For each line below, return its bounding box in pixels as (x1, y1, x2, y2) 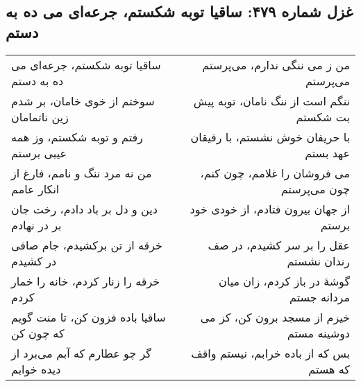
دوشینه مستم (287, 324, 350, 341)
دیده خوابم (11, 360, 61, 377)
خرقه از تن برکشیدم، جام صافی (11, 236, 162, 253)
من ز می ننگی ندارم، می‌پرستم (202, 56, 350, 73)
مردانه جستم (289, 288, 350, 305)
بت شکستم (296, 108, 350, 125)
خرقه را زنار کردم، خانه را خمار (11, 272, 160, 289)
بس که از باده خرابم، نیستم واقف (191, 344, 350, 361)
